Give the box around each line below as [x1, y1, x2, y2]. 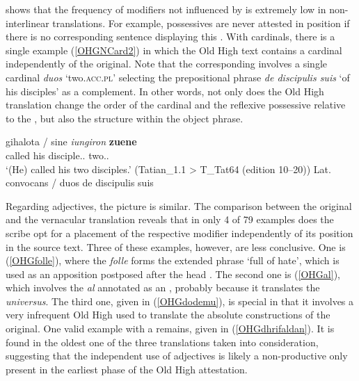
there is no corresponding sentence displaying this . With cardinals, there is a [6, 29, 335, 44]
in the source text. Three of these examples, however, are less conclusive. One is [6, 239, 346, 254]
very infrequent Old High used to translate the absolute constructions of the [6, 307, 330, 322]
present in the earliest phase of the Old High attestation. [6, 362, 248, 376]
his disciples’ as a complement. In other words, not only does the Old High [6, 83, 324, 98]
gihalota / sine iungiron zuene [6, 134, 137, 149]
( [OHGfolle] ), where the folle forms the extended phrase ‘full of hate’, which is [6, 253, 340, 268]
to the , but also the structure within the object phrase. [6, 111, 244, 125]
